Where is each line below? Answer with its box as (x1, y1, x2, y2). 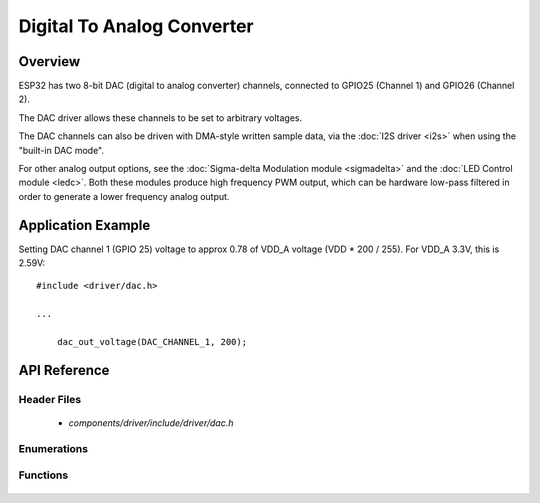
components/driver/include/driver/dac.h (68, 417, 234, 429)
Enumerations (18, 441, 89, 455)
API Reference (18, 361, 110, 379)
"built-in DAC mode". (18, 144, 105, 156)
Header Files (18, 392, 82, 406)
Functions (18, 468, 69, 482)
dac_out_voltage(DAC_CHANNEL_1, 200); (56, 336, 248, 348)
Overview (18, 53, 81, 70)
